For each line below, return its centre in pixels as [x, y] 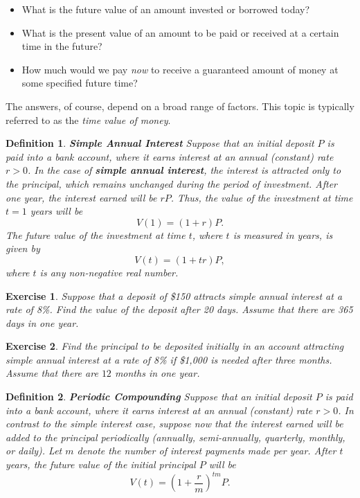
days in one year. [42, 322]
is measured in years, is [283, 234]
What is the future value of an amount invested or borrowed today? [166, 9]
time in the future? [62, 46]
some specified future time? [80, 83]
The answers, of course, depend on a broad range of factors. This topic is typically [180, 106]
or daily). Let [34, 451]
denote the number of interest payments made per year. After [207, 451]
